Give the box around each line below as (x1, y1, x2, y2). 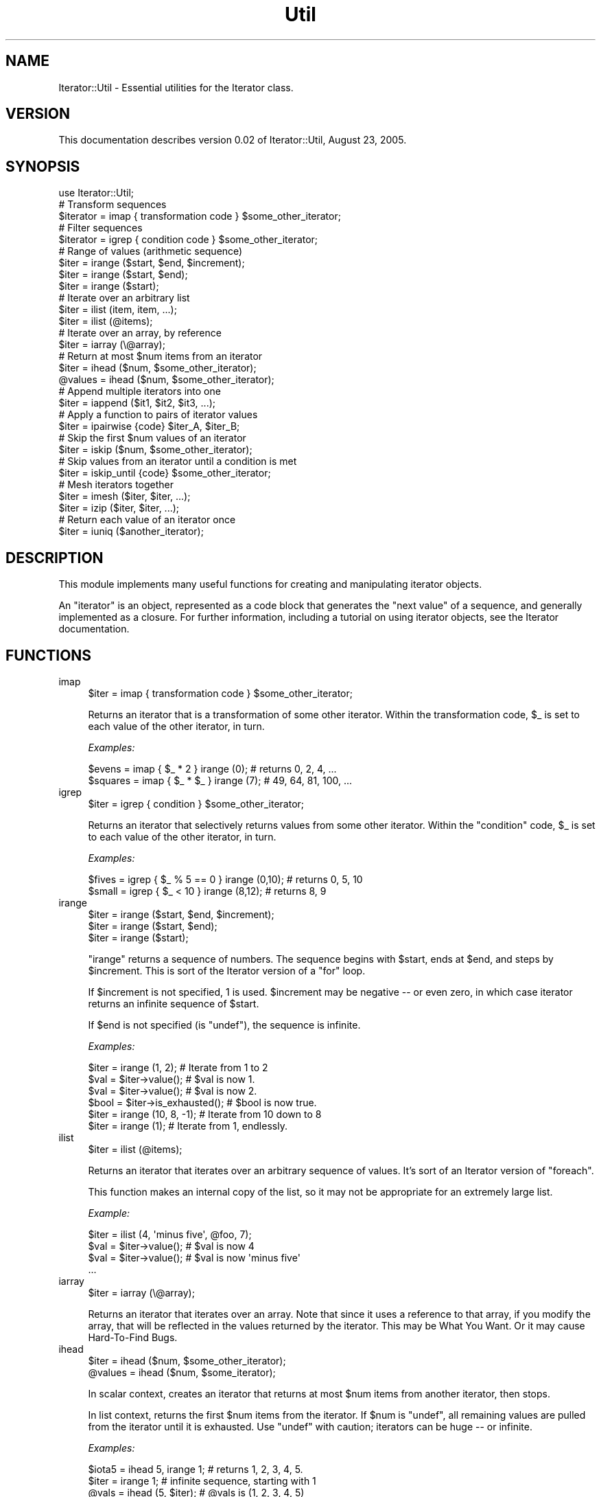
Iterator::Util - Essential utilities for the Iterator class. (58, 81, 294, 93)
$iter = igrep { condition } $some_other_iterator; (88, 797, 305, 810)
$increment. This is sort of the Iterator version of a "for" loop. (88, 964, 366, 976)
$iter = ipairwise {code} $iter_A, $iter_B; (58, 420, 240, 433)
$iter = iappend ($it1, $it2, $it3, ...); (58, 397, 215, 409)
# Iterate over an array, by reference (58, 327, 222, 339)
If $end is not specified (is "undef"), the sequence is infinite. (88, 1018, 361, 1031)
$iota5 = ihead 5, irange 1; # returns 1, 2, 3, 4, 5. (88, 1463, 303, 1475)
